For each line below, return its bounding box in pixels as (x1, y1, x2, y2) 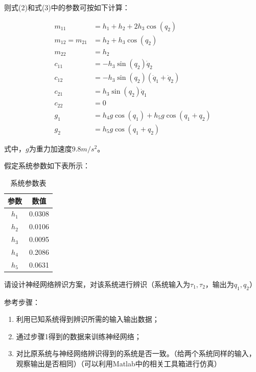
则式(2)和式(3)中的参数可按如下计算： (4, 2, 130, 12)
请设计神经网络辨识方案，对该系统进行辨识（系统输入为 (4, 278, 190, 289)
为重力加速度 (29, 143, 72, 154)
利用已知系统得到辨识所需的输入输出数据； (16, 314, 159, 324)
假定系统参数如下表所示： (4, 160, 90, 171)
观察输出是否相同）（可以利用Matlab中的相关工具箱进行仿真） (16, 358, 221, 369)
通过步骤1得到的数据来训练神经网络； (16, 331, 142, 341)
